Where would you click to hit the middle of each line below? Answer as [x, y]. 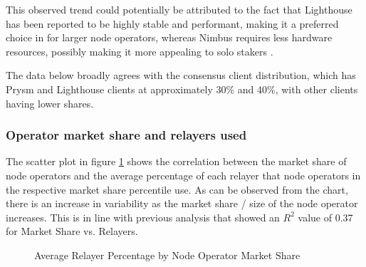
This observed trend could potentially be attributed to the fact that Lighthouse [179, 9]
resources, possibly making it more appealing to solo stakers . [140, 51]
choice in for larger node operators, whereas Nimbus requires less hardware [169, 37]
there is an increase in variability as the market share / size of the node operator [182, 203]
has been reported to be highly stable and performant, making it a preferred [172, 23]
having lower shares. [50, 103]
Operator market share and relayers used [126, 135]
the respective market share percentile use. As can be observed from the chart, [177, 189]
